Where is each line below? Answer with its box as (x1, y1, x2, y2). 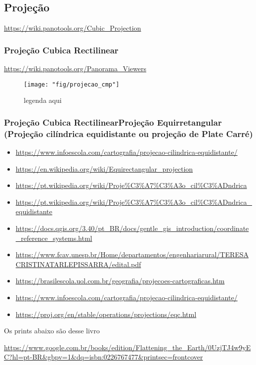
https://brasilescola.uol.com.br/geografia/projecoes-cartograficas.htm (15, 275, 225, 286)
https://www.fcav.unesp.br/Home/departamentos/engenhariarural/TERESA (15, 249, 249, 260)
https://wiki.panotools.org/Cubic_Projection (4, 23, 141, 33)
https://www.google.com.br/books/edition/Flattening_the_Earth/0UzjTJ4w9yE (4, 342, 251, 352)
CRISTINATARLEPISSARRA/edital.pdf (15, 259, 141, 269)
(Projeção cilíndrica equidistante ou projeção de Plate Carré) (4, 127, 253, 139)
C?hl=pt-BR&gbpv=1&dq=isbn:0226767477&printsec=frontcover (4, 352, 203, 362)
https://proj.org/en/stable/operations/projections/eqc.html (15, 309, 197, 319)
